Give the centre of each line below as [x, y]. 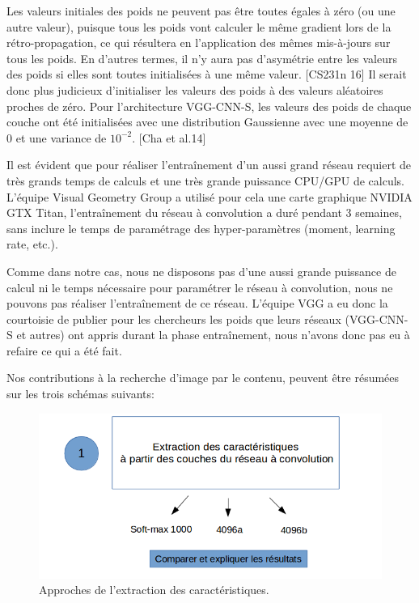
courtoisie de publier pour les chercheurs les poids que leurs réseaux [174, 318]
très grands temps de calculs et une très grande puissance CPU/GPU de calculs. [205, 180]
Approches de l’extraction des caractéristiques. [154, 590]
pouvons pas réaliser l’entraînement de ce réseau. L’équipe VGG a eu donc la [197, 303]
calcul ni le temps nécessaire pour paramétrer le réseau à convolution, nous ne [200, 287]
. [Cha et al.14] [169, 137]
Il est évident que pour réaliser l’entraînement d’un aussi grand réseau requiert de [209, 165]
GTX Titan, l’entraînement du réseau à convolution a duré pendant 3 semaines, [204, 212]
